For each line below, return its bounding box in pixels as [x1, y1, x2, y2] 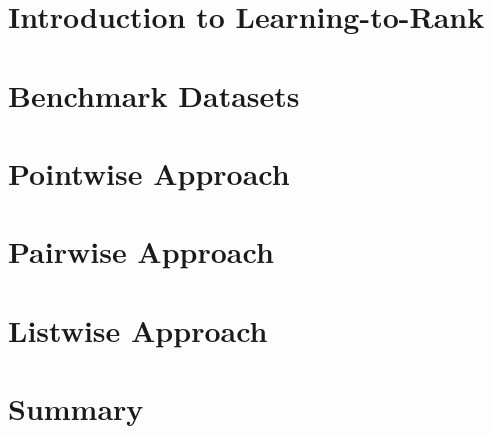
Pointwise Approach [8, 152, 290, 193]
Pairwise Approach [8, 231, 274, 272]
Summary [8, 388, 144, 429]
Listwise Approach [8, 309, 268, 350]
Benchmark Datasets [8, 74, 300, 115]
